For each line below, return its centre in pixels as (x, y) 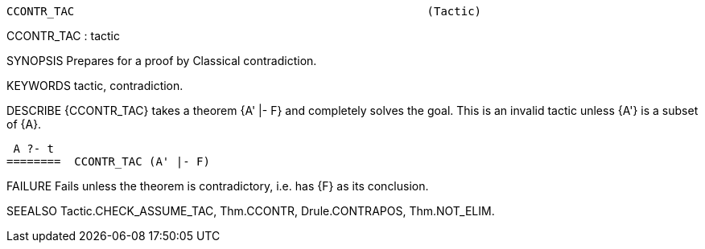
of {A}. (24, 124)
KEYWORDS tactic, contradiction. (95, 86)
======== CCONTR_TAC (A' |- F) (108, 161)
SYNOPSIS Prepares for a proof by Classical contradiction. (162, 61)
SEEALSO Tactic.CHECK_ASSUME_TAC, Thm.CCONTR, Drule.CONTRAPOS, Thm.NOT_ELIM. (251, 211)
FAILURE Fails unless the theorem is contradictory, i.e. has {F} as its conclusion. (218, 186)
